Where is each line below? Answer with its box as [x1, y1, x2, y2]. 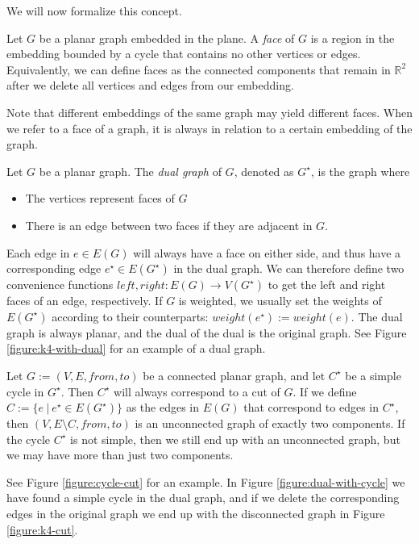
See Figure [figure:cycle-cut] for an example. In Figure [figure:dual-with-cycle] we [6, 473, 405, 490]
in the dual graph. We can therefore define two [173, 260, 404, 277]
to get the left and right [268, 276, 386, 293]
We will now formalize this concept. [6, 2, 182, 19]
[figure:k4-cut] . [6, 521, 78, 538]
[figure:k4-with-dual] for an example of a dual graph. [6, 340, 266, 357]
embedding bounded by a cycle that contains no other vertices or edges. [6, 45, 361, 62]
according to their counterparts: [52, 308, 209, 324]
